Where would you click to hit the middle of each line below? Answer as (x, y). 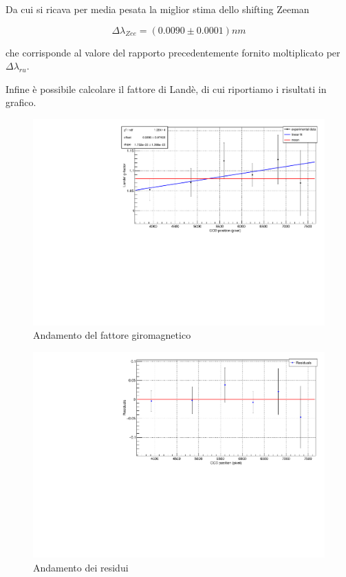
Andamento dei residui (81, 568)
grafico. (21, 102)
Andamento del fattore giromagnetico (112, 335)
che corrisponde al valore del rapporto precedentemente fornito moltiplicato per (173, 52)
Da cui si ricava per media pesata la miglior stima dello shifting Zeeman (158, 9)
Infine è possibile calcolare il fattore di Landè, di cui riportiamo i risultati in (166, 88)
